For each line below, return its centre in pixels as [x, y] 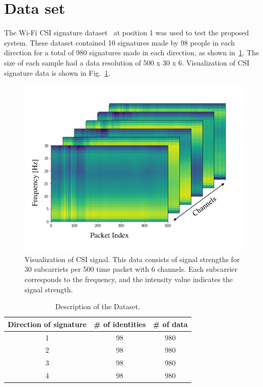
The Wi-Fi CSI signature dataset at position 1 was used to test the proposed [127, 33]
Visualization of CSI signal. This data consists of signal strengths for [132, 259]
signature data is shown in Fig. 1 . [57, 72]
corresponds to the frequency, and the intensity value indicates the [129, 279]
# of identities [120, 324]
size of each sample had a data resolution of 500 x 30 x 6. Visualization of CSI [127, 62]
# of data [170, 324]
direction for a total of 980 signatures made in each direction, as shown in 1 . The [132, 52]
